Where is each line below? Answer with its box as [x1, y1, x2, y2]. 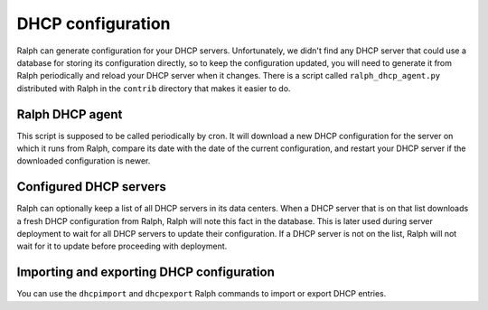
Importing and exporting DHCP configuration [16, 265, 275, 280]
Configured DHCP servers [16, 179, 166, 194]
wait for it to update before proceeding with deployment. [16, 240, 228, 252]
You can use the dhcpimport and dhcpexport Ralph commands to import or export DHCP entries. [16, 288, 387, 299]
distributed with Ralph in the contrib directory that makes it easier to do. [16, 82, 291, 94]
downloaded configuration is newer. [16, 155, 151, 166]
